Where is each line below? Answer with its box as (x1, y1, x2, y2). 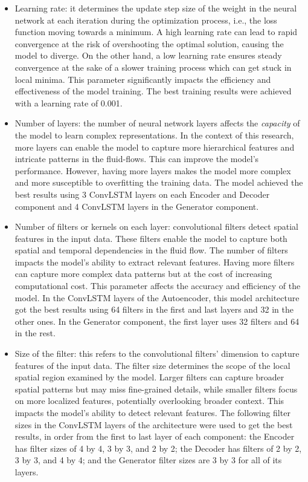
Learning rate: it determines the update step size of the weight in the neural (14, 2, 297, 14)
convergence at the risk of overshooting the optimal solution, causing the (14, 37, 284, 50)
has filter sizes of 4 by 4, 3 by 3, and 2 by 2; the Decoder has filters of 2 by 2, (14, 441, 302, 454)
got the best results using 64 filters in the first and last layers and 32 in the (14, 303, 294, 316)
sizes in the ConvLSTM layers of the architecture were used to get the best (14, 418, 293, 431)
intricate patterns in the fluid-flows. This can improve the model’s (14, 152, 259, 165)
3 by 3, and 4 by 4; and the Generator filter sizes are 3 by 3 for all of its (14, 454, 282, 466)
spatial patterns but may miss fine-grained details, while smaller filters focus (14, 382, 298, 395)
